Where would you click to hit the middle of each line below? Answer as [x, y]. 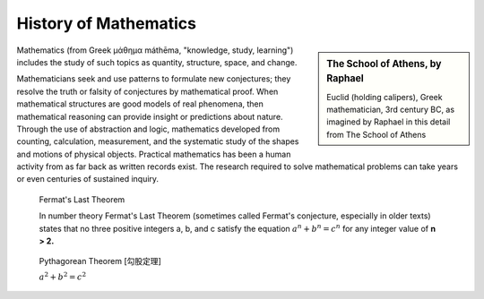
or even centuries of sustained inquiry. [88, 179]
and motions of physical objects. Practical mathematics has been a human [154, 154]
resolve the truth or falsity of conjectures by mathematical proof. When [147, 91]
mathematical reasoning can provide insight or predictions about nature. [150, 116]
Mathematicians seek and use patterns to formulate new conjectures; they [154, 79]
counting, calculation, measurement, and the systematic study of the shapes [158, 141]
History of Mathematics [107, 23]
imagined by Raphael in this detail [389, 122]
